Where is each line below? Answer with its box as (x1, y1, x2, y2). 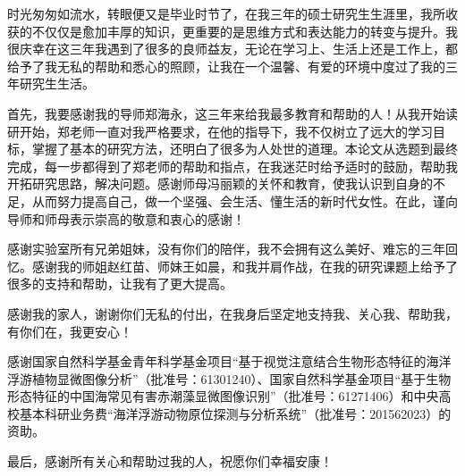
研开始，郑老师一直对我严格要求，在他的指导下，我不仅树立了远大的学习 (7, 121, 433, 140)
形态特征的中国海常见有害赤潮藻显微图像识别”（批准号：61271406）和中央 (7, 387, 439, 405)
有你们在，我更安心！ (7, 322, 132, 340)
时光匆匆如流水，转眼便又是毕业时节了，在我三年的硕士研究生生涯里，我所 (7, 4, 445, 22)
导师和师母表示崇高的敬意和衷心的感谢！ (7, 209, 245, 228)
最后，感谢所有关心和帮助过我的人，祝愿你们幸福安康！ (7, 452, 333, 471)
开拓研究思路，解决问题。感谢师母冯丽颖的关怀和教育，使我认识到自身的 (7, 174, 433, 193)
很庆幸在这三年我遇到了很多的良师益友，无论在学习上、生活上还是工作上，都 (7, 39, 458, 58)
